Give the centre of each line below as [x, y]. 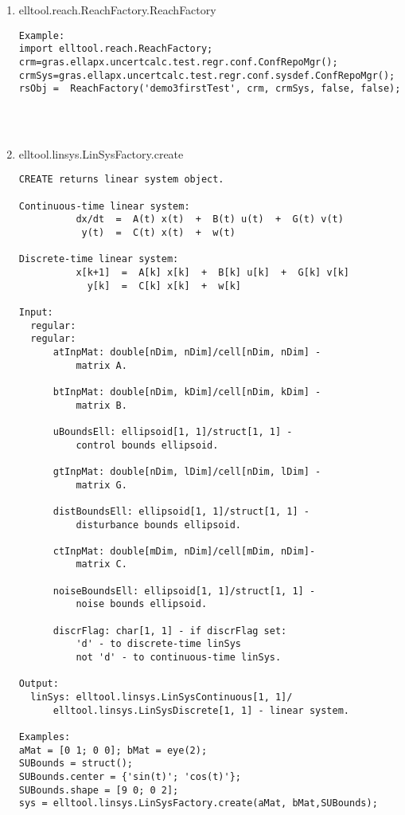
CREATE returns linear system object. [121, 180]
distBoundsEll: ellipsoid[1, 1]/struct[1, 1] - [181, 511]
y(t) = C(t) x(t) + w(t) [158, 233]
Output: [39, 684]
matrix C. [101, 564]
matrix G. [101, 485]
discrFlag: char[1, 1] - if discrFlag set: [170, 631]
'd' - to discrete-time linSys [158, 644]
